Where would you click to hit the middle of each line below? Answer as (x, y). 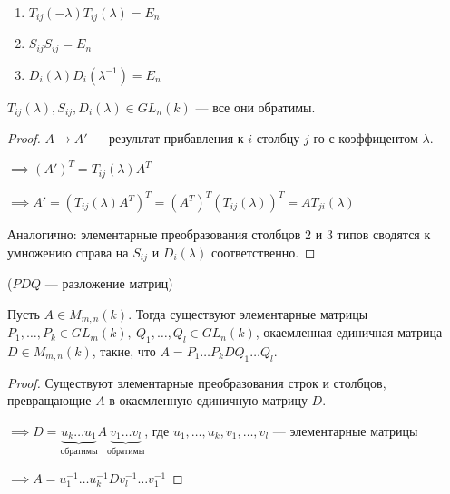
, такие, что (124, 350)
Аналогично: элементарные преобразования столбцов (154, 234)
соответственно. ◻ (263, 252)
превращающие (49, 400)
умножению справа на (68, 252)
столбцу (278, 137)
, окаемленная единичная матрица (349, 332)
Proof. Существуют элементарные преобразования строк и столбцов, (197, 382)
